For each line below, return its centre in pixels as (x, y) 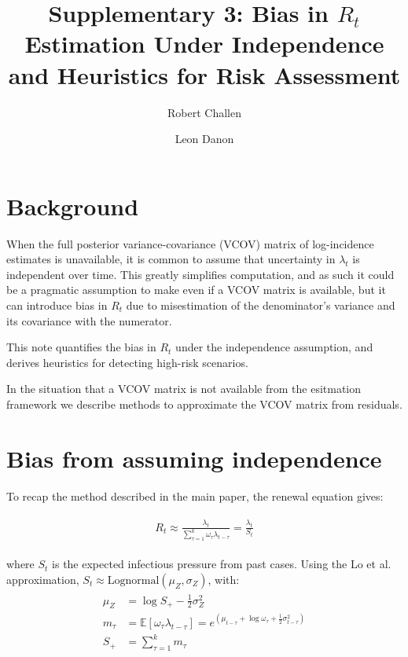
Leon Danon (204, 139)
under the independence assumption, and (274, 347)
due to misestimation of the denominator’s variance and (261, 305)
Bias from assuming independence (194, 458)
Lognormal (133, 581)
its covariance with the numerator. (89, 320)
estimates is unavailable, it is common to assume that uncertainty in (171, 259)
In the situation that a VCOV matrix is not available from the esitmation (184, 389)
